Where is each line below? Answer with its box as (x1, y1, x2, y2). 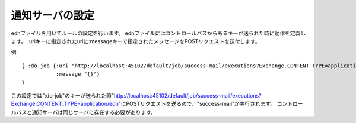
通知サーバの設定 (11, 9, 94, 22)
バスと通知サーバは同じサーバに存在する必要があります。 (15, 108, 157, 115)
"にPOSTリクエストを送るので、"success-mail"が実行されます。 (118, 101, 276, 108)
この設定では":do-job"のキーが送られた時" (11, 92, 115, 99)
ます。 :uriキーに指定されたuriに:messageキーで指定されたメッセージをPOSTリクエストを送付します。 (11, 37, 260, 44)
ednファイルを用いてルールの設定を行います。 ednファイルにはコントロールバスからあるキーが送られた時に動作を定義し (11, 30, 306, 37)
